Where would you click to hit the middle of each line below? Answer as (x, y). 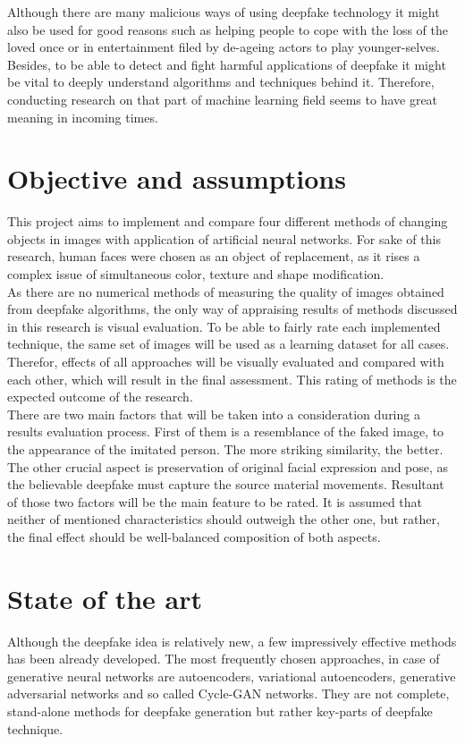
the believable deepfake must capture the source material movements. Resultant (226, 484)
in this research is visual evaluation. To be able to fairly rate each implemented (224, 326)
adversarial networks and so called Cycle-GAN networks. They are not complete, (228, 693)
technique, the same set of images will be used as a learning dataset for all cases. (228, 344)
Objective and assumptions (177, 178)
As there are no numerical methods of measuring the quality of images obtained (226, 291)
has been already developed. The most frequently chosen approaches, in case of (224, 659)
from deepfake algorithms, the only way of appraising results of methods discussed (232, 309)
